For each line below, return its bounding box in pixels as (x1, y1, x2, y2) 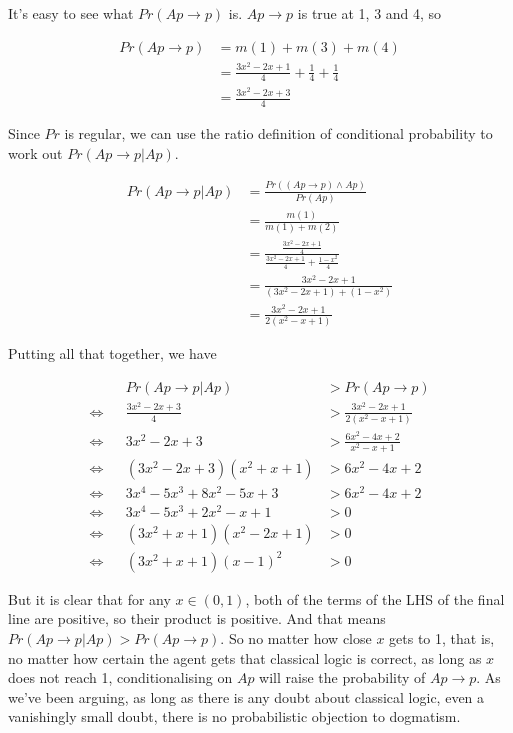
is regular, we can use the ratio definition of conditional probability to (64, 123, 493, 144)
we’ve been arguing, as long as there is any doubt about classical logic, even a (8, 686, 485, 707)
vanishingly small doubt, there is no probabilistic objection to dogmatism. (8, 706, 461, 727)
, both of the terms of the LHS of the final (245, 588, 505, 609)
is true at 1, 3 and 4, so (297, 3, 442, 23)
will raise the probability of (259, 667, 426, 688)
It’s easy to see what (8, 3, 134, 23)
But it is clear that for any (8, 588, 171, 609)
